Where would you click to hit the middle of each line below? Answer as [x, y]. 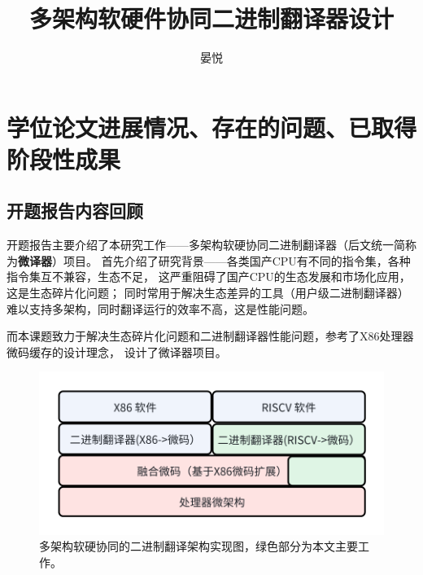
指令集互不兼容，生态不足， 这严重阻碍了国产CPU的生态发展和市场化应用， [209, 277]
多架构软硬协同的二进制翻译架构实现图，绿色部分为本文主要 [198, 546]
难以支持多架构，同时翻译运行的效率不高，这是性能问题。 [160, 308]
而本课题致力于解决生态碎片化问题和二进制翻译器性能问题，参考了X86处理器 [210, 336]
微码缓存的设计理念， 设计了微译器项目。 [117, 351]
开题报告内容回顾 [75, 211]
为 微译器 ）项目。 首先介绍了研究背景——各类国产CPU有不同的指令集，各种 [209, 260]
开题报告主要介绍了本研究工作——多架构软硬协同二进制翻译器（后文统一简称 [211, 245]
